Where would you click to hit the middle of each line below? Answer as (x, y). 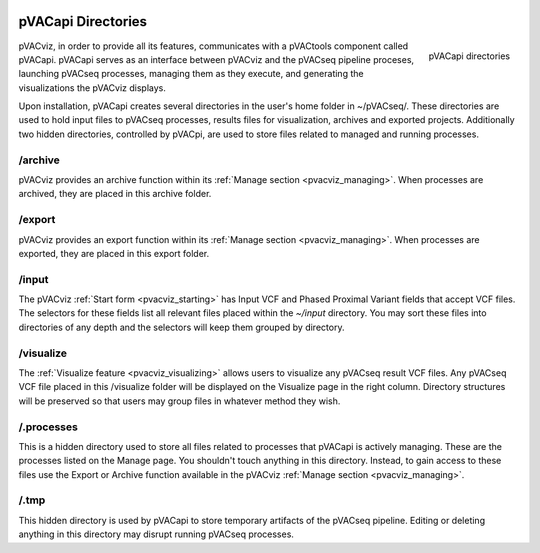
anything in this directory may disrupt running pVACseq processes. (156, 534)
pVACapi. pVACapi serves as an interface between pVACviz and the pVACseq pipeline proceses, (216, 59)
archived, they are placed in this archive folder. (115, 194)
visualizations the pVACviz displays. (92, 87)
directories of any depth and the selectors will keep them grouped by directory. (181, 327)
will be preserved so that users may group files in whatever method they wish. (179, 401)
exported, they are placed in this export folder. (114, 253)
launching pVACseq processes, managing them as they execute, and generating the (191, 74)
